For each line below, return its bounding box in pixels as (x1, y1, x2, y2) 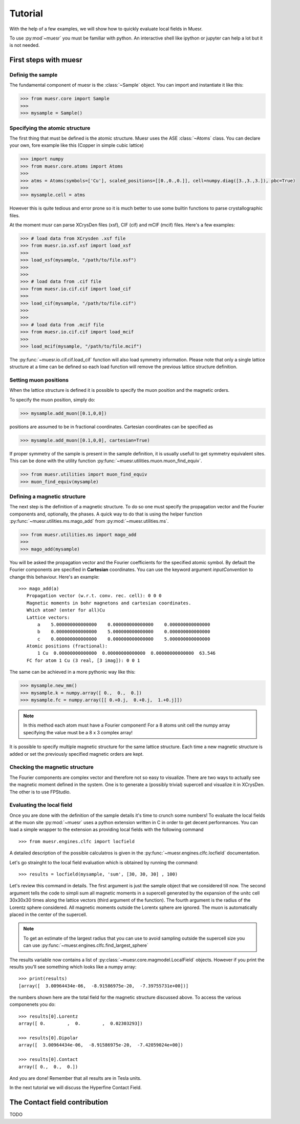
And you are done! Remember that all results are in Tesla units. (9, 1075, 142, 1081)
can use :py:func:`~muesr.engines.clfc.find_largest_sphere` (23, 942, 148, 948)
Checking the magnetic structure (9, 764, 94, 771)
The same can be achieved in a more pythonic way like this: (9, 669, 136, 675)
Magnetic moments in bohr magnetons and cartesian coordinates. (26, 600, 191, 606)
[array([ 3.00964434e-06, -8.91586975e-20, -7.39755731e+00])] (18, 983, 189, 988)
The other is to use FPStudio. (9, 789, 71, 795)
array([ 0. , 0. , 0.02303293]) (18, 1021, 143, 1026)
